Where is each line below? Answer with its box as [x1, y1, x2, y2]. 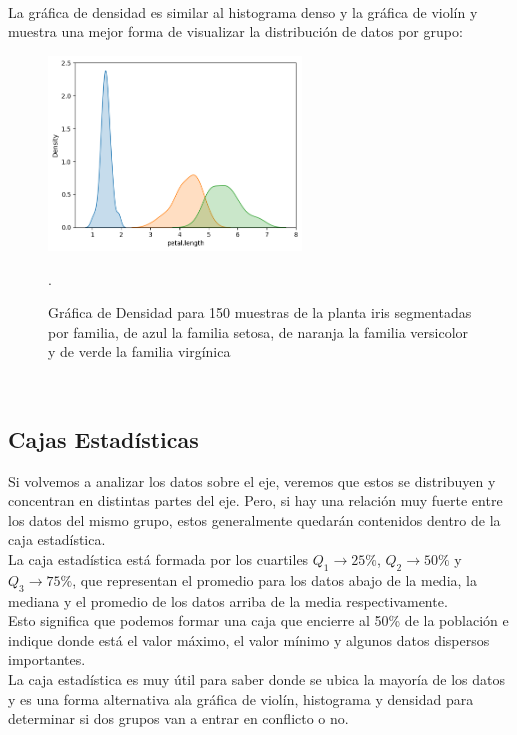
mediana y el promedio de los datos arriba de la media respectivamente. [8, 590, 448, 611]
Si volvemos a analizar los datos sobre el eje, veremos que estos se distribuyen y [8, 470, 496, 491]
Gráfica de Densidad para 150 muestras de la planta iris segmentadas [48, 302, 472, 323]
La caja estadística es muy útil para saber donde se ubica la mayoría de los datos [8, 669, 506, 690]
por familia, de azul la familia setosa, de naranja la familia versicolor [48, 321, 469, 342]
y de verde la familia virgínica [48, 341, 231, 362]
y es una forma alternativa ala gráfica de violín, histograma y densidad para [8, 688, 474, 709]
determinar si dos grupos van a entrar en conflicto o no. [8, 708, 349, 729]
